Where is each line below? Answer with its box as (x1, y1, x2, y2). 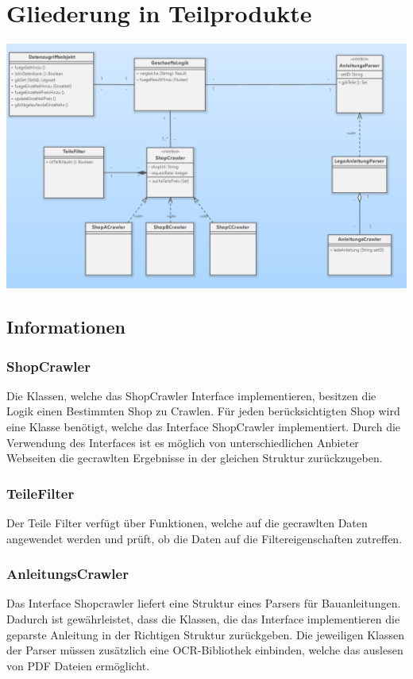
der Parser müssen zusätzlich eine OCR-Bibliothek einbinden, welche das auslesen (6, 642, 403, 658)
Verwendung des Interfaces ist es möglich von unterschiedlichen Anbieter (6, 434, 359, 450)
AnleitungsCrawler (6, 564, 129, 584)
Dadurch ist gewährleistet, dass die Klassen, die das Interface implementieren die (6, 611, 400, 627)
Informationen (6, 314, 125, 339)
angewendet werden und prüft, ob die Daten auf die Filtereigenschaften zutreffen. (6, 530, 403, 546)
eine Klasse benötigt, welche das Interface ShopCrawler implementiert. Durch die (6, 419, 401, 435)
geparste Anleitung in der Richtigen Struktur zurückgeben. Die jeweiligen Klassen (6, 626, 404, 642)
